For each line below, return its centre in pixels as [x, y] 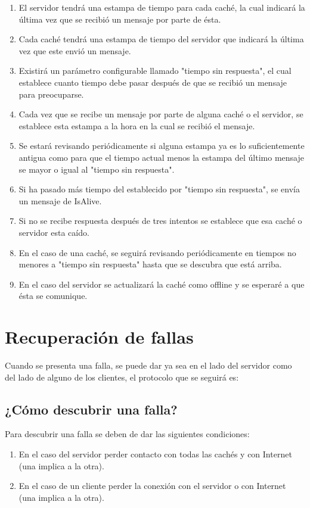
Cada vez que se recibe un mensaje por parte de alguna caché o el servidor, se [161, 114]
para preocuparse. [51, 94]
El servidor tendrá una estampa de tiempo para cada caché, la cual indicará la [162, 7]
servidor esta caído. [54, 232]
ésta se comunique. [53, 296]
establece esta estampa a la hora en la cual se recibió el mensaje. [137, 125]
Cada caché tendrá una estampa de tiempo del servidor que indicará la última [161, 39]
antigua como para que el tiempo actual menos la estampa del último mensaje [161, 157]
